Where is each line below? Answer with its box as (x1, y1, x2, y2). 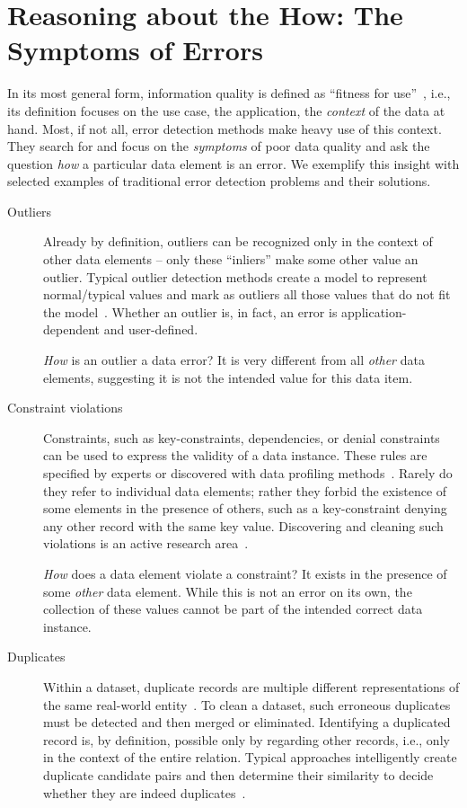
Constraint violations (7, 398, 123, 417)
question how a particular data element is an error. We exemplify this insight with (7, 154, 460, 173)
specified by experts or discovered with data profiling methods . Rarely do (43, 464, 453, 482)
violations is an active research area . (43, 534, 249, 553)
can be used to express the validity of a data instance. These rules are (43, 446, 427, 465)
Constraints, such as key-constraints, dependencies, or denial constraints (43, 428, 440, 447)
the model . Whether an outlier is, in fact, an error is (43, 302, 338, 321)
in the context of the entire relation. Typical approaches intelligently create (43, 748, 457, 767)
